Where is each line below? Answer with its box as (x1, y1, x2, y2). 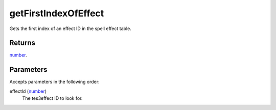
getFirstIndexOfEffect (9, 8, 104, 19)
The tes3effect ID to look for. (22, 95, 83, 101)
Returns (9, 39, 36, 47)
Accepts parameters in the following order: (9, 79, 100, 85)
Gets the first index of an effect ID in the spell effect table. (9, 25, 131, 32)
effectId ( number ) (9, 88, 47, 94)
